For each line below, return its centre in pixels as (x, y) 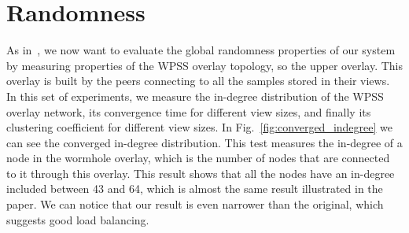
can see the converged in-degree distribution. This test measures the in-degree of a (204, 142)
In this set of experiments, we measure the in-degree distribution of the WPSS (195, 96)
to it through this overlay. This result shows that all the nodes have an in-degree (201, 173)
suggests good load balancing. (78, 219)
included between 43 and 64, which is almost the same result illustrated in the (195, 189)
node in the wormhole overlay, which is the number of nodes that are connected (198, 158)
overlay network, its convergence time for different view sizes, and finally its (189, 111)
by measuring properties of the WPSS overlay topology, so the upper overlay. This (204, 65)
